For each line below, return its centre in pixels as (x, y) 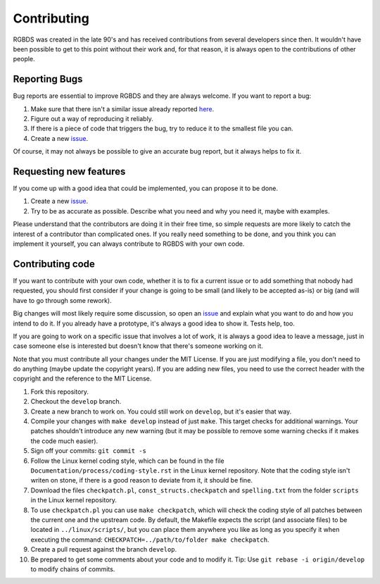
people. (24, 59)
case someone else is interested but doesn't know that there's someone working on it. (138, 346)
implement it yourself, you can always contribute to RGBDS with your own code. (129, 244)
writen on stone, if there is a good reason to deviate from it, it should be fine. (142, 480)
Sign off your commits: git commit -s (89, 451)
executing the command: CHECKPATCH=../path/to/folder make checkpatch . (150, 540)
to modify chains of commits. (73, 569)
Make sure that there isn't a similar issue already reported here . (122, 108)
